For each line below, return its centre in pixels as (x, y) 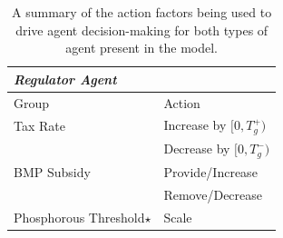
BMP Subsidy (52, 171)
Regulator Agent (65, 79)
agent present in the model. (142, 48)
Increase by (195, 125)
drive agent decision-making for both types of (142, 30)
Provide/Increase (210, 171)
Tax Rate (39, 125)
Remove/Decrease (213, 194)
